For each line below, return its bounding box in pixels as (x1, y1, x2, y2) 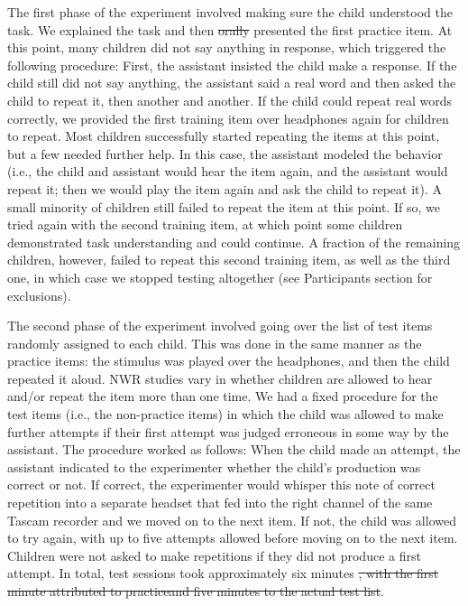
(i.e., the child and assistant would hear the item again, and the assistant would (7, 162, 448, 181)
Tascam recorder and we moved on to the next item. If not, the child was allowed (7, 510, 456, 529)
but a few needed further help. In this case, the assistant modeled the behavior (7, 144, 443, 163)
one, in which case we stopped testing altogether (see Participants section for (7, 267, 433, 286)
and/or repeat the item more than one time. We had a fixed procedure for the (7, 387, 438, 406)
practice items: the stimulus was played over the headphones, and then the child (7, 351, 450, 370)
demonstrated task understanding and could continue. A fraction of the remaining (7, 232, 461, 251)
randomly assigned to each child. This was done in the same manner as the (7, 333, 422, 352)
